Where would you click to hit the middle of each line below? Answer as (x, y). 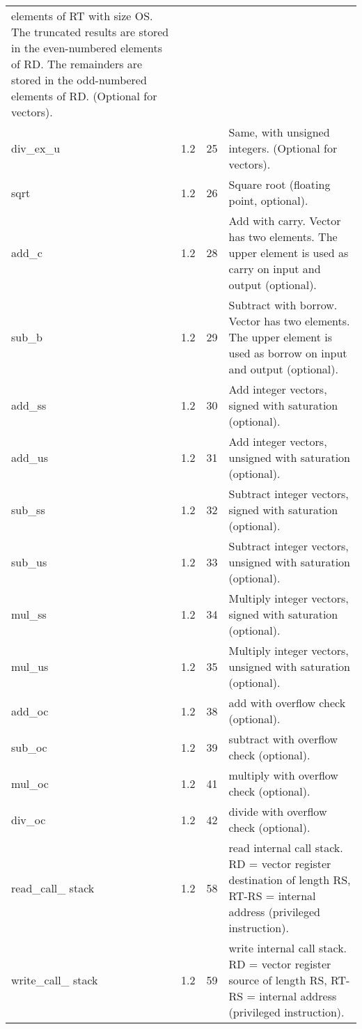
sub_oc (29, 747)
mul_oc (30, 783)
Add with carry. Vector (285, 220)
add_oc (30, 711)
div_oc (29, 819)
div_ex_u (36, 148)
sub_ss (28, 510)
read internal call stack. (286, 848)
